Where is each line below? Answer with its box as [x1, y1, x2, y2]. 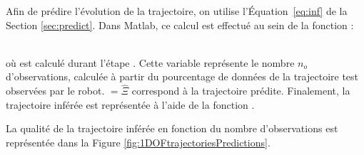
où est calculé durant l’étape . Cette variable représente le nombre [6, 55, 295, 70]
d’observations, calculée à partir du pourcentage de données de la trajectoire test [6, 69, 359, 84]
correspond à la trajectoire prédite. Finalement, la [131, 83, 350, 98]
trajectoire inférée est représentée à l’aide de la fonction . [6, 97, 255, 112]
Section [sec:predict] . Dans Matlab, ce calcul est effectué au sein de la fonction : [6, 17, 354, 32]
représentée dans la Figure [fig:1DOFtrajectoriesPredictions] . [6, 134, 271, 149]
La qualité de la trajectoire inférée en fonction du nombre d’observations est [6, 121, 338, 136]
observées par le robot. [6, 83, 105, 98]
